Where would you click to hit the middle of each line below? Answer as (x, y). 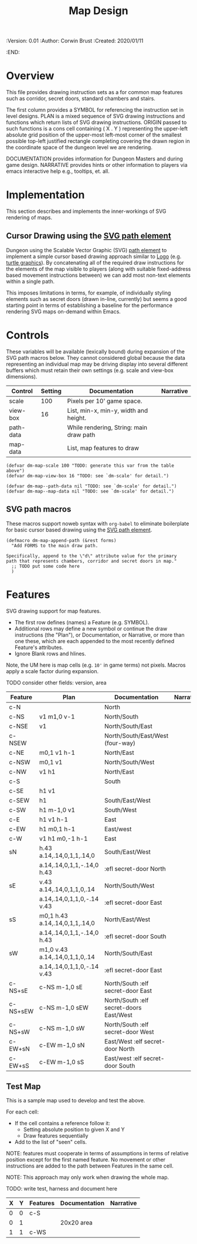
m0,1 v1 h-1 (57, 753)
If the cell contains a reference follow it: (62, 1123)
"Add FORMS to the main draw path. (55, 546)
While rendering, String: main (107, 427)
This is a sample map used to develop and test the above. (76, 1101)
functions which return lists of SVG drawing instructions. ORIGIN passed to (96, 122)
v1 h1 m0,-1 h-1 (63, 838)
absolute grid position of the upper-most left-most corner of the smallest (94, 135)
